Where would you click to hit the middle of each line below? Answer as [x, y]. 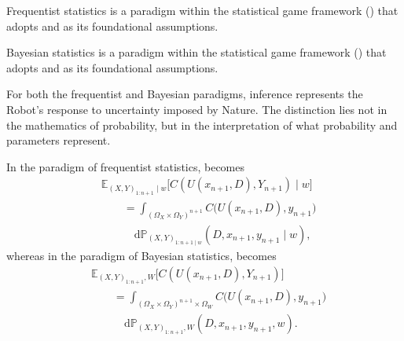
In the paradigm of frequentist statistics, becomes [126, 166]
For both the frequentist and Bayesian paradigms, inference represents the [185, 94]
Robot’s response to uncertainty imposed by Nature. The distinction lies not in [197, 109]
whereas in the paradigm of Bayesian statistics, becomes [141, 256]
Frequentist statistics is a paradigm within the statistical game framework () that [202, 10]
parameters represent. [59, 140]
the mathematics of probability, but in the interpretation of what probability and [202, 125]
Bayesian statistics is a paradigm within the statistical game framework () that [196, 52]
